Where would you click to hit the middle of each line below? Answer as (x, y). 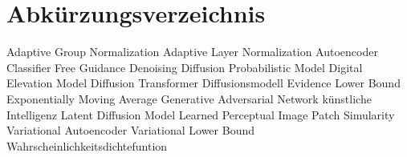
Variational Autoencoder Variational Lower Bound (131, 130)
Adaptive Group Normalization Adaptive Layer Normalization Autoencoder (192, 52)
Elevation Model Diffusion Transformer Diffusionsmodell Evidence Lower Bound (203, 83)
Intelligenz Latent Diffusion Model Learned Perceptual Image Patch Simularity (201, 114)
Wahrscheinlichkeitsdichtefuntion (87, 145)
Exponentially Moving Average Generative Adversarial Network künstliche (189, 98)
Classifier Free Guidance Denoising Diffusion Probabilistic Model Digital (185, 67)
